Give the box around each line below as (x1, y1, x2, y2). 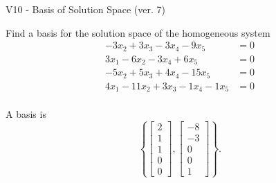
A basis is (6, 107, 46, 121)
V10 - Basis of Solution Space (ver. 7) (6, 2, 165, 16)
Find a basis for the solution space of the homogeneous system (6, 25, 270, 40)
